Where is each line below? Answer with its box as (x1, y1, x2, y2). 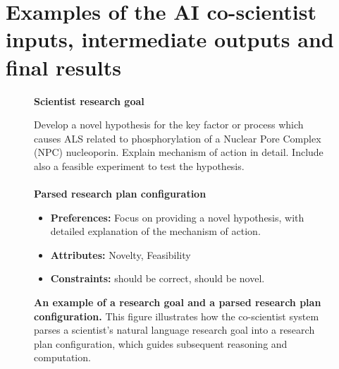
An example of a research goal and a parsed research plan (34, 295, 321, 310)
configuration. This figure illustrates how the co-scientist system (34, 308, 319, 323)
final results (6, 52, 121, 81)
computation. (34, 350, 91, 365)
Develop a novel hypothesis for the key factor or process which (34, 117, 304, 132)
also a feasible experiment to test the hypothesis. (34, 158, 245, 173)
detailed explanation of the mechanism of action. (50, 224, 261, 238)
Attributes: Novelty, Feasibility (50, 247, 191, 262)
